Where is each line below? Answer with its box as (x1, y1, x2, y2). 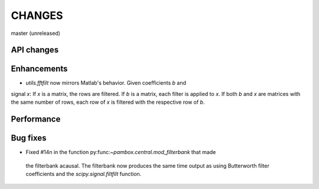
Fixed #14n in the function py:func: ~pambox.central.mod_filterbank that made (25, 149, 216, 156)
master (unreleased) (11, 30, 60, 37)
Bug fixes (11, 133, 47, 143)
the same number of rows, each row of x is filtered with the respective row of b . (11, 98, 205, 106)
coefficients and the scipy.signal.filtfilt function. (25, 170, 142, 177)
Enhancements (11, 64, 68, 74)
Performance (11, 114, 61, 124)
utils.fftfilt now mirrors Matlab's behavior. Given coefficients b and (25, 79, 186, 87)
